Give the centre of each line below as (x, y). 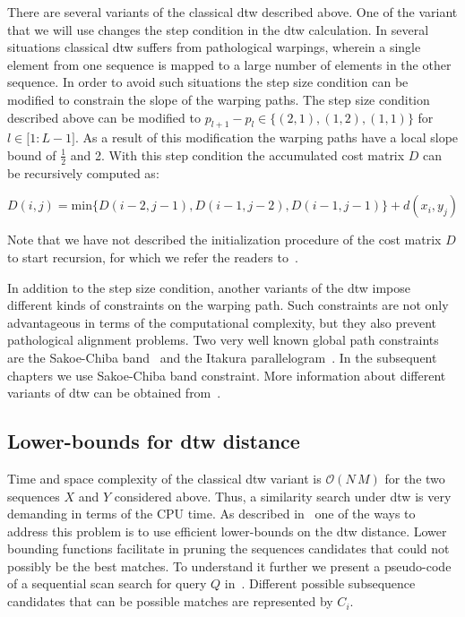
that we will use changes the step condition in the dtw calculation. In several (218, 29)
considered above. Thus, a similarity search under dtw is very (283, 496)
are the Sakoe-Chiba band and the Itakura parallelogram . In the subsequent (222, 357)
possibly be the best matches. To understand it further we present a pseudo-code (229, 566)
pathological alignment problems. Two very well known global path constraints (223, 340)
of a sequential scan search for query (107, 583)
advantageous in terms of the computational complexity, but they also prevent (222, 322)
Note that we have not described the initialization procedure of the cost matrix (224, 240)
